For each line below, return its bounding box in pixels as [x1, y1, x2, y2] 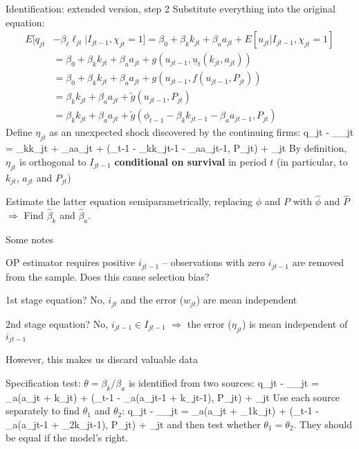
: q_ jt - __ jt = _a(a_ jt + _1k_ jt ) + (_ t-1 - [122, 403, 319, 418]
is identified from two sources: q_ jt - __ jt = [128, 375, 319, 389]
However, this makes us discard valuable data [6, 352, 199, 367]
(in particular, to [276, 154, 348, 168]
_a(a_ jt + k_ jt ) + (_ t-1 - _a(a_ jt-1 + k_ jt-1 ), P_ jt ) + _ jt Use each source [6, 389, 340, 404]
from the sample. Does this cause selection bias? [6, 269, 210, 283]
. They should [293, 416, 353, 431]
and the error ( [120, 292, 184, 307]
